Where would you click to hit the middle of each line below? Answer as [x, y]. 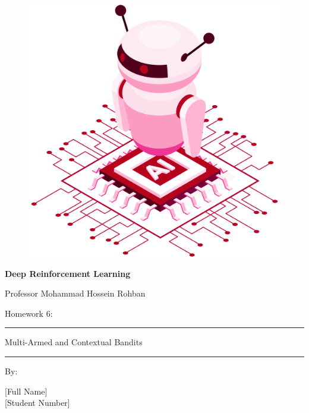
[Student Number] [37, 403]
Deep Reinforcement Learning [68, 273]
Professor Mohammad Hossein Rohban [75, 293]
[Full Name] [26, 391]
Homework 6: [29, 313]
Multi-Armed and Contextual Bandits [74, 342]
